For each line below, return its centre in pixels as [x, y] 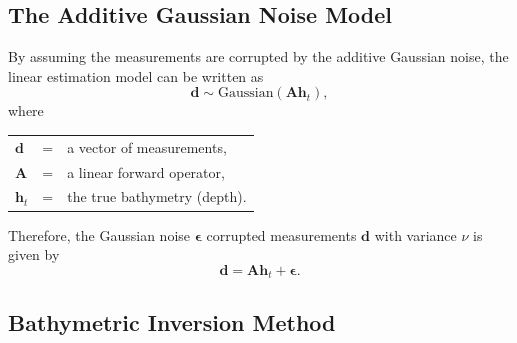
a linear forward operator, [146, 171]
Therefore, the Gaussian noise [99, 234]
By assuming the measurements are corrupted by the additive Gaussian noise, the [258, 56]
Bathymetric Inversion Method [172, 321]
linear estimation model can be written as [136, 75]
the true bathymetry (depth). [157, 196]
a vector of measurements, [147, 146]
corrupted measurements [281, 234]
